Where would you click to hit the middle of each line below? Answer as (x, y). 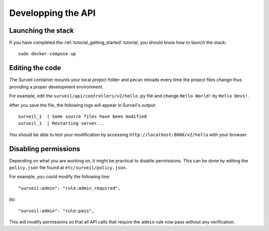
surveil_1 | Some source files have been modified (82, 116)
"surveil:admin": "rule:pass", (56, 211)
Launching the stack (42, 31)
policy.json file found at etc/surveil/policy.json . (68, 167)
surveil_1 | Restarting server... (62, 123)
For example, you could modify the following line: (60, 177)
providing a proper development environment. (56, 86)
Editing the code (35, 68)
